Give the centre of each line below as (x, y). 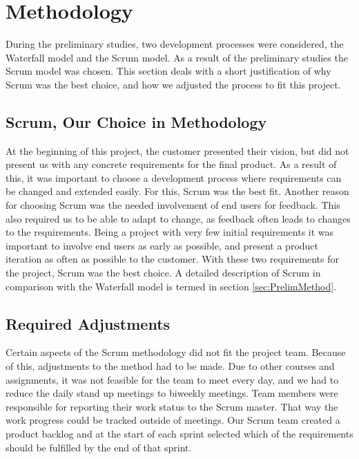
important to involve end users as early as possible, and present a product (162, 245)
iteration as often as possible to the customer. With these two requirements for (172, 259)
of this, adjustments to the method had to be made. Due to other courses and (170, 366)
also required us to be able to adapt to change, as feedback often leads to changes (178, 218)
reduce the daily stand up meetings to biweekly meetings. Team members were (172, 393)
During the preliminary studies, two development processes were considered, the (175, 44)
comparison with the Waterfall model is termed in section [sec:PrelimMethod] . (171, 286)
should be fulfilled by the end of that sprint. (99, 447)
